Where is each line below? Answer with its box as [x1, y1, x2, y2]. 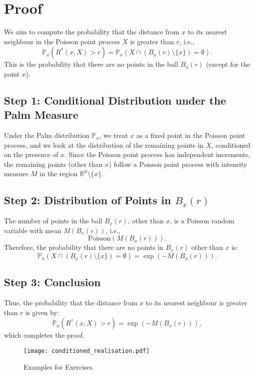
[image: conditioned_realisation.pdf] [23, 348, 150, 355]
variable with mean [4, 225, 62, 235]
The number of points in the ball [4, 215, 102, 226]
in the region [39, 168, 78, 179]
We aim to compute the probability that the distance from [4, 27, 180, 37]
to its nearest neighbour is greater [145, 297, 248, 308]
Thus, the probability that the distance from [4, 297, 138, 308]
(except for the [206, 59, 251, 69]
